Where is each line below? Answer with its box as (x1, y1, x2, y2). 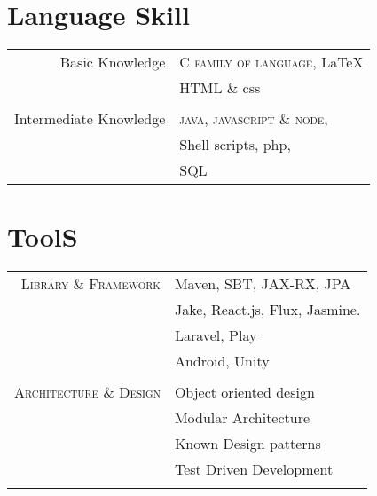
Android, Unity (174, 350, 270, 371)
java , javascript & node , (179, 107, 328, 129)
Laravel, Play (174, 324, 257, 345)
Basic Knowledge (59, 51, 166, 72)
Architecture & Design (14, 381, 161, 402)
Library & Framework (20, 272, 161, 294)
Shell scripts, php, (179, 133, 291, 154)
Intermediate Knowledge (14, 107, 166, 129)
